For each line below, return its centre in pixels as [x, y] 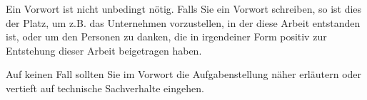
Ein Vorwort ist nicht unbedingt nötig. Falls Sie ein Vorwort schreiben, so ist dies [184, 9]
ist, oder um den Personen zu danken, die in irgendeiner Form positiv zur [166, 37]
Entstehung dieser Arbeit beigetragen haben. [104, 50]
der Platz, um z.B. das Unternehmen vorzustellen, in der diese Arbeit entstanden [183, 22]
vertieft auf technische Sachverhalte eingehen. [105, 88]
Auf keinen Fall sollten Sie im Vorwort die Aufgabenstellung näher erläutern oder [184, 74]
